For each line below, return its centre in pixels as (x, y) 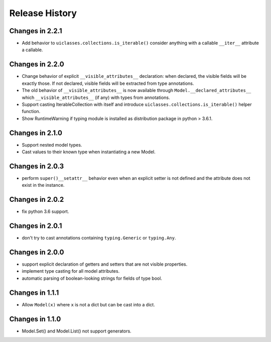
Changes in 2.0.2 (37, 200)
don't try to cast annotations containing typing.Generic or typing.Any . (99, 238)
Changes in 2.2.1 (36, 31)
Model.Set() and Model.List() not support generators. (77, 331)
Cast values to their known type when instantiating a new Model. (89, 152)
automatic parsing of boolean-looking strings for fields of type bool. (92, 278)
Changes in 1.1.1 (34, 293)
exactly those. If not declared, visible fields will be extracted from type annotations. (108, 83)
